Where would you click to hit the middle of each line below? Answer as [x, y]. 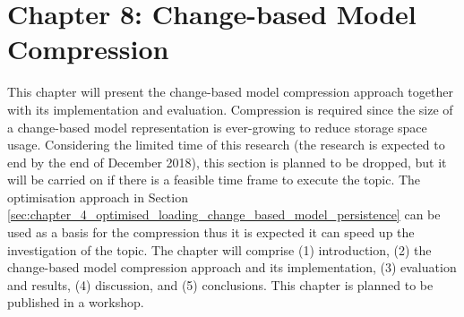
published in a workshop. [76, 302]
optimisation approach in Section [98, 197]
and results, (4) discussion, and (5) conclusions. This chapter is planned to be [220, 284]
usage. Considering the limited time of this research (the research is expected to [226, 145]
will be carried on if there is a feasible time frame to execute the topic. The [214, 180]
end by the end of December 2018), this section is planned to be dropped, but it [227, 162]
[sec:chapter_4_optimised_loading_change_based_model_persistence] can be [224, 214]
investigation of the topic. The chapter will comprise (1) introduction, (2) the [219, 249]
